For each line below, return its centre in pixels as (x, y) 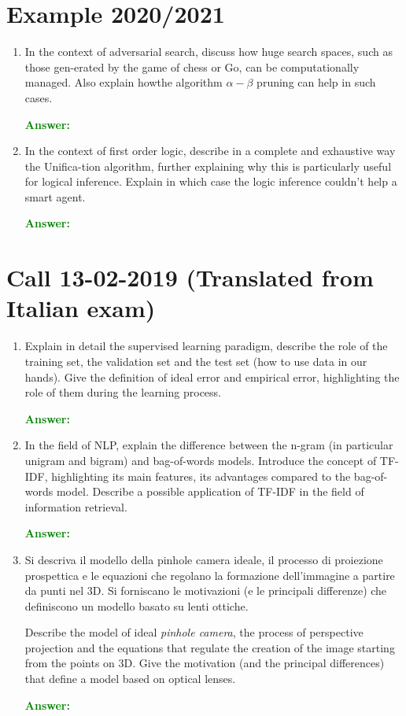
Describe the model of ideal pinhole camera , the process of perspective (194, 632)
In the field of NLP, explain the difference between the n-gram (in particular (209, 445)
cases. (39, 97)
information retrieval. (76, 506)
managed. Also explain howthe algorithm (124, 82)
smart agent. (55, 196)
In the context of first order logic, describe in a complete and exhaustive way (210, 151)
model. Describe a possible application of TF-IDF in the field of (210, 491)
